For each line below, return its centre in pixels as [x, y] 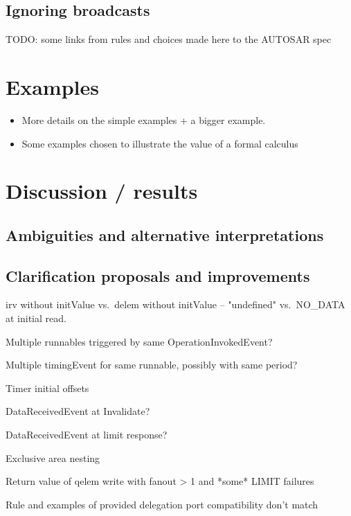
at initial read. [36, 318]
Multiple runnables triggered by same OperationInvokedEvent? [139, 341]
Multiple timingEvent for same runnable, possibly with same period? [152, 365]
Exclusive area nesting [53, 457]
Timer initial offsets [47, 388]
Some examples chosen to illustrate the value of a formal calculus [160, 143]
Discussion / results [102, 191]
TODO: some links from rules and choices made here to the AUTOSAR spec [169, 39]
